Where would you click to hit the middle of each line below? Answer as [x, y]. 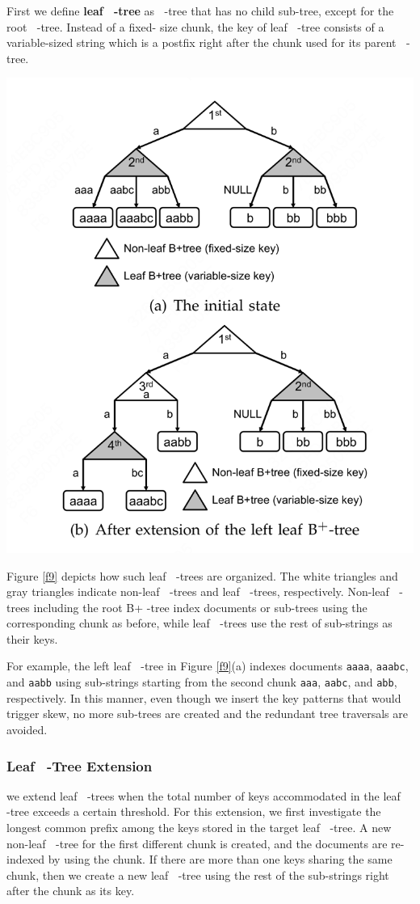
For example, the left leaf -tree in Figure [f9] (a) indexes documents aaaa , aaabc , [208, 666]
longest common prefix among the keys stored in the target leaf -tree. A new [199, 827]
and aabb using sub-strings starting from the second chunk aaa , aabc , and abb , [202, 682]
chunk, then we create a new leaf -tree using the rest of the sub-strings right [198, 874]
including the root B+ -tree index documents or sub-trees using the [200, 607]
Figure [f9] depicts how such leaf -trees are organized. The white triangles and [202, 575]
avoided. [27, 729]
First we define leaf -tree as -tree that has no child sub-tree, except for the [200, 11]
